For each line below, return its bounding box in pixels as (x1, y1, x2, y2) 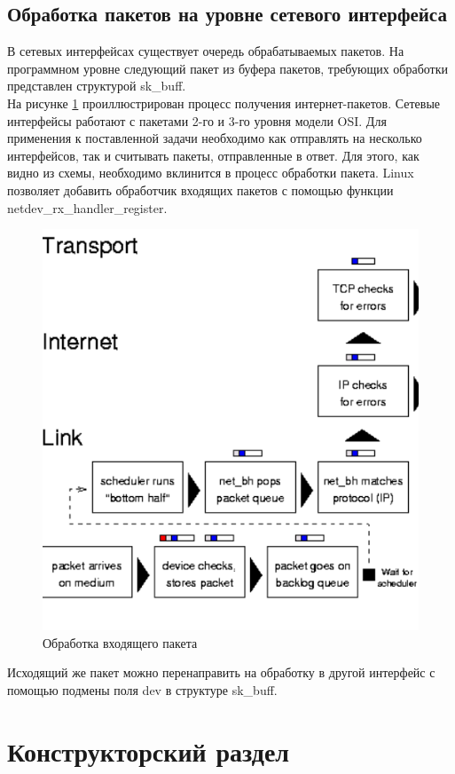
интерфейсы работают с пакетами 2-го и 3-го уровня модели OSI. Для (7, 111, 387, 130)
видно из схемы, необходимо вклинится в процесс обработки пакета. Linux (7, 163, 414, 182)
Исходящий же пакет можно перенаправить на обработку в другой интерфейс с (7, 663, 435, 682)
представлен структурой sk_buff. (7, 76, 186, 95)
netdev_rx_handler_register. (7, 198, 168, 217)
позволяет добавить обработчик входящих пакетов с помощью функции (7, 180, 394, 199)
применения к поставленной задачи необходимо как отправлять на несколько (7, 129, 422, 147)
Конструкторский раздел (7, 732, 290, 769)
